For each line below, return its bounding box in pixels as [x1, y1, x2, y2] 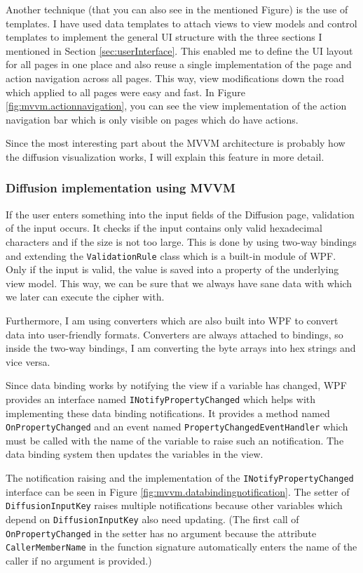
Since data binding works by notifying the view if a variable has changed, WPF [6, 378, 347, 393]
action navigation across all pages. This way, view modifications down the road [6, 70, 345, 85]
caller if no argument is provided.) [6, 553, 152, 567]
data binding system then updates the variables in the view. [6, 447, 263, 461]
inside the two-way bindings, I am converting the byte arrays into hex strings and [6, 341, 356, 355]
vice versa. [6, 354, 50, 369]
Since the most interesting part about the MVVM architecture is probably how [6, 136, 345, 150]
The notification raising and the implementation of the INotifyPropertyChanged [6, 470, 354, 485]
